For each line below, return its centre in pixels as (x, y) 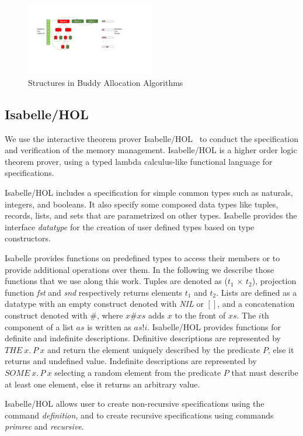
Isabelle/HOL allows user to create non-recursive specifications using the (135, 404)
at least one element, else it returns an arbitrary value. (102, 384)
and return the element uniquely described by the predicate (154, 349)
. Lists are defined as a (257, 292)
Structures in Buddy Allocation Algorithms (106, 82)
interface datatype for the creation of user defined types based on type (130, 226)
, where (110, 315)
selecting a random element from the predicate (138, 372)
